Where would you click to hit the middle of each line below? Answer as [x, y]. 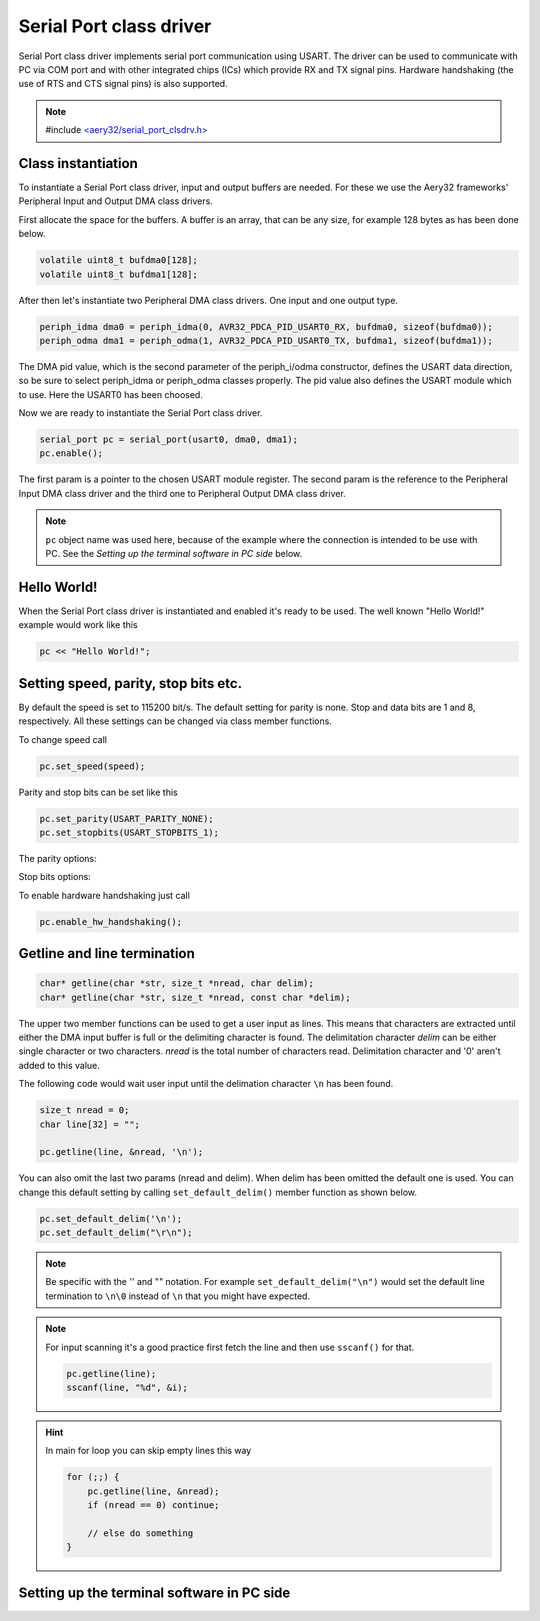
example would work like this [78, 625]
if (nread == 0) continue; [153, 1505]
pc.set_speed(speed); [92, 766]
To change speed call [62, 739]
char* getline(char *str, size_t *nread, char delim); [176, 983]
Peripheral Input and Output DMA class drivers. [116, 201]
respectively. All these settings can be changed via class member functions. [175, 721]
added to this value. [59, 1065]
